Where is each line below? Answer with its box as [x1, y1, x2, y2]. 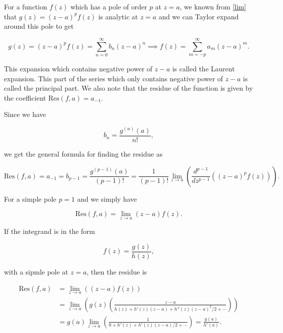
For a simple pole [4, 193, 57, 204]
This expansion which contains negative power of [4, 63, 153, 73]
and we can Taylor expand [159, 11, 239, 21]
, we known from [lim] [179, 1, 246, 11]
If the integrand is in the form [4, 226, 95, 236]
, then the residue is [86, 267, 147, 277]
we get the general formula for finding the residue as [4, 149, 163, 159]
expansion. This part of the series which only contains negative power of [4, 73, 223, 83]
